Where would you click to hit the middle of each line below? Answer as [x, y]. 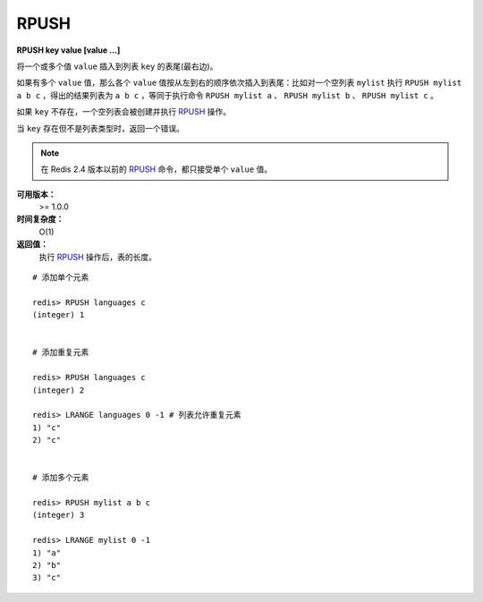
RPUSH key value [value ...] [68, 50]
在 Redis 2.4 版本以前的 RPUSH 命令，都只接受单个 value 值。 [157, 169]
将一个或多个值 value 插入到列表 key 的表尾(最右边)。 [117, 66]
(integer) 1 [59, 315]
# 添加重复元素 [61, 352]
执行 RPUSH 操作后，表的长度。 [97, 257]
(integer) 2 [59, 390]
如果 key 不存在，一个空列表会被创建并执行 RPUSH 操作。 [124, 112]
